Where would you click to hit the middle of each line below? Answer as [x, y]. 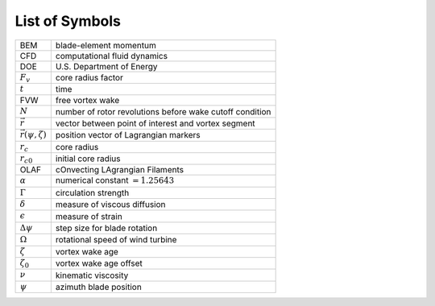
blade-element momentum [106, 45]
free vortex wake [87, 101]
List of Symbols [68, 21]
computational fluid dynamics [112, 56]
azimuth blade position [99, 287]
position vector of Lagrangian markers [128, 135]
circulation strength [92, 192]
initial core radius [88, 159]
